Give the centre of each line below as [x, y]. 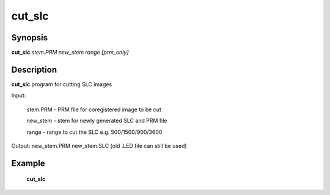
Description [34, 69]
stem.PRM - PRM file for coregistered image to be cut [94, 109]
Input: [19, 95]
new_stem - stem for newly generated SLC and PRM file [97, 121]
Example [28, 163]
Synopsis [30, 38]
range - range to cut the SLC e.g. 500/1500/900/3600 [94, 132]
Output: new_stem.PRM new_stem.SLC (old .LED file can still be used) [99, 145]
